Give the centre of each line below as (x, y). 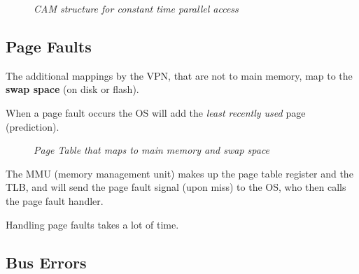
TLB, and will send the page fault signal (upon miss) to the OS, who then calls (176, 187)
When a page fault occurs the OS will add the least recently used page (156, 112)
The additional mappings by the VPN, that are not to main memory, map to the (179, 75)
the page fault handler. (55, 200)
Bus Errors (46, 262)
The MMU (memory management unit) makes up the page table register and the (179, 173)
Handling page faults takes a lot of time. (92, 224)
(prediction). (33, 126)
